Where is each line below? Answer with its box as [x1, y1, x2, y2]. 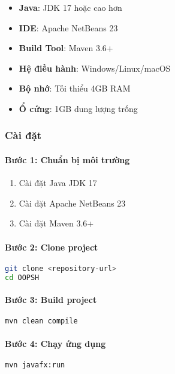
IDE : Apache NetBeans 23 [19, 21, 118, 34]
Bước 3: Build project [5, 293, 97, 306]
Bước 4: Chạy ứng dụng [5, 337, 106, 349]
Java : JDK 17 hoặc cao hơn [19, 1, 122, 13]
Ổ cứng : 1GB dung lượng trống [19, 102, 138, 114]
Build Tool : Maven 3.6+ [19, 42, 113, 54]
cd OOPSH [5, 273, 40, 282]
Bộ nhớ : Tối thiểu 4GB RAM [19, 82, 131, 95]
